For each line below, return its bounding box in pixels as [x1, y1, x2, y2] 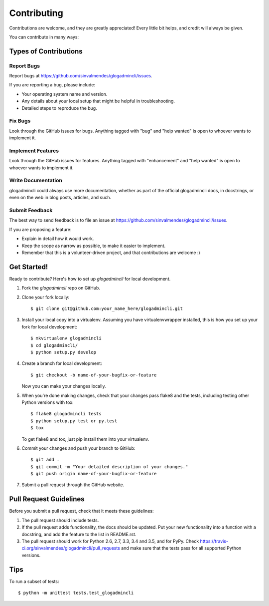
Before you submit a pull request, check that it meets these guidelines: [9, 508, 154, 514]
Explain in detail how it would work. [21, 236, 94, 242]
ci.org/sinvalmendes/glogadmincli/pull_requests [21, 545, 121, 551]
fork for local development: [21, 323, 77, 329]
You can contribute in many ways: [9, 34, 79, 40]
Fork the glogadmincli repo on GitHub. [21, 285, 101, 291]
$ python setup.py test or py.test [30, 418, 118, 424]
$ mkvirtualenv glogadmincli [30, 335, 102, 341]
